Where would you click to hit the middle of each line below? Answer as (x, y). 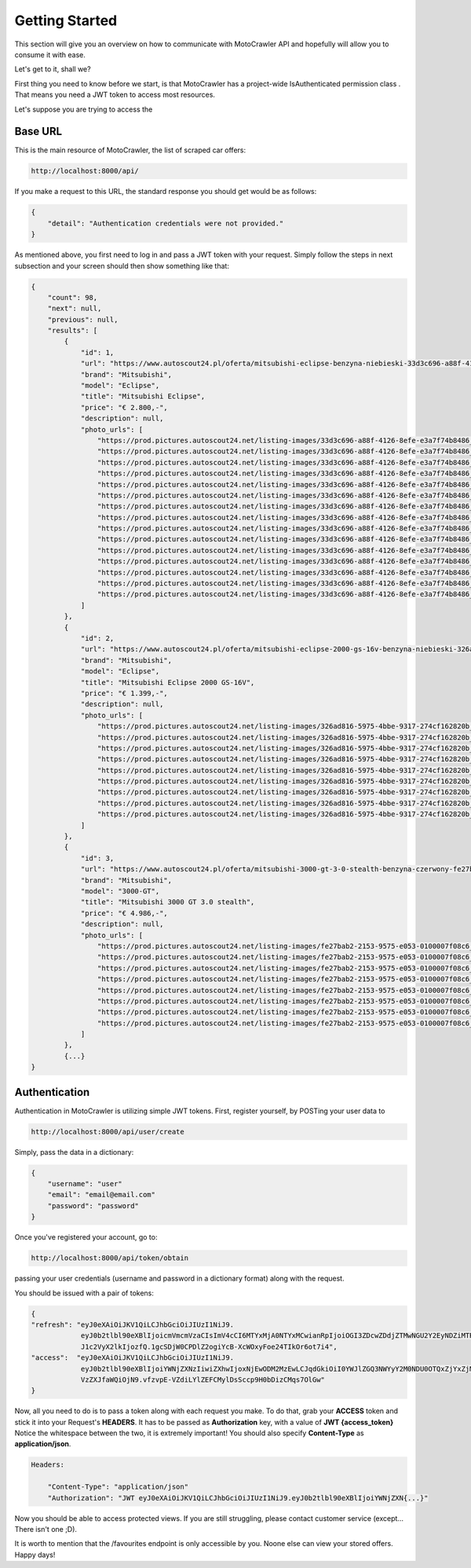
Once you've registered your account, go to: (86, 1237)
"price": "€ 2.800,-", (124, 407)
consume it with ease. (50, 54)
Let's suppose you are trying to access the (84, 109)
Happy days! (35, 1555)
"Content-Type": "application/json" (118, 1487)
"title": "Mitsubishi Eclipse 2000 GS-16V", (168, 682)
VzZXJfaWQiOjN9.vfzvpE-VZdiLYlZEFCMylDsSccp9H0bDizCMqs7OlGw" (203, 1379)
